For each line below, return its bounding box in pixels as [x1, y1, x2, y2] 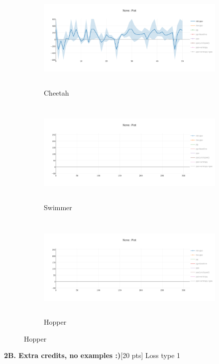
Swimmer [44, 202, 72, 212]
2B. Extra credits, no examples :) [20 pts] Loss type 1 [4, 350, 181, 361]
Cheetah [44, 87, 69, 98]
